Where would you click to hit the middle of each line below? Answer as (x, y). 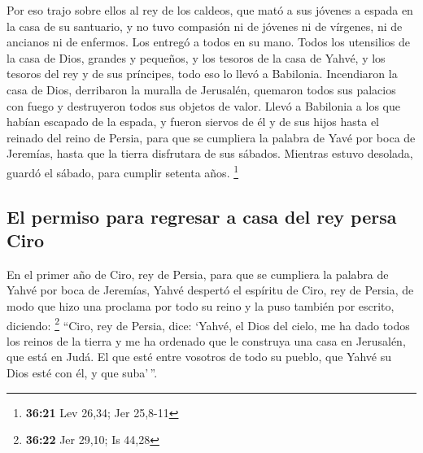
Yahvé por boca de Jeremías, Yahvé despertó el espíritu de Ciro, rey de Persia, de (210, 290)
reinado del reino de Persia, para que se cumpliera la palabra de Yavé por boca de (211, 137)
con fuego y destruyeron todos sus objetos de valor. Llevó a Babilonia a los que (203, 105)
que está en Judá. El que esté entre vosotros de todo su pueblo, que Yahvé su (199, 357)
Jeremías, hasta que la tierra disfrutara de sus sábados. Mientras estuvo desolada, (210, 153)
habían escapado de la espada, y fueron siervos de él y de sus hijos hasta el (193, 122)
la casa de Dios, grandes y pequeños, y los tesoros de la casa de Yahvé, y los (196, 57)
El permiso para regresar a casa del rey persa (202, 216)
